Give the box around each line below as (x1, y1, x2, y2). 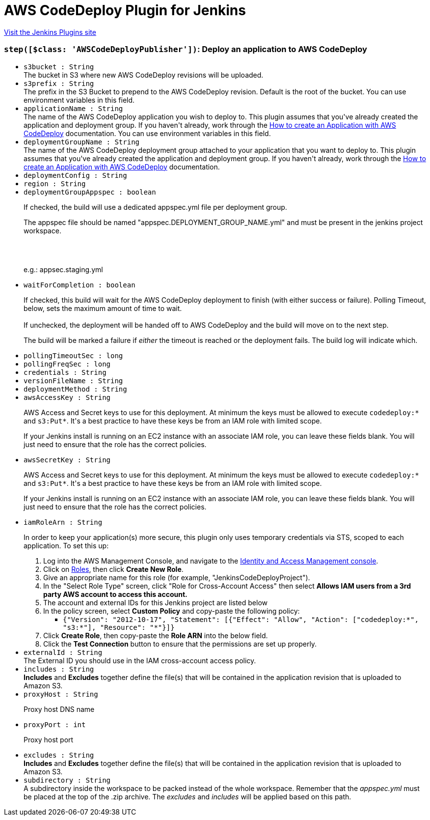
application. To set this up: (24, 541, 109, 550)
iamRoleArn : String (24, 518, 103, 526)
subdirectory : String (24, 776, 111, 784)
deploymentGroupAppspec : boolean (24, 188, 156, 196)
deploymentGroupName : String (24, 138, 140, 146)
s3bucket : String (24, 62, 94, 71)
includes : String (24, 665, 94, 673)
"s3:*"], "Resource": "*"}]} (63, 623, 175, 631)
